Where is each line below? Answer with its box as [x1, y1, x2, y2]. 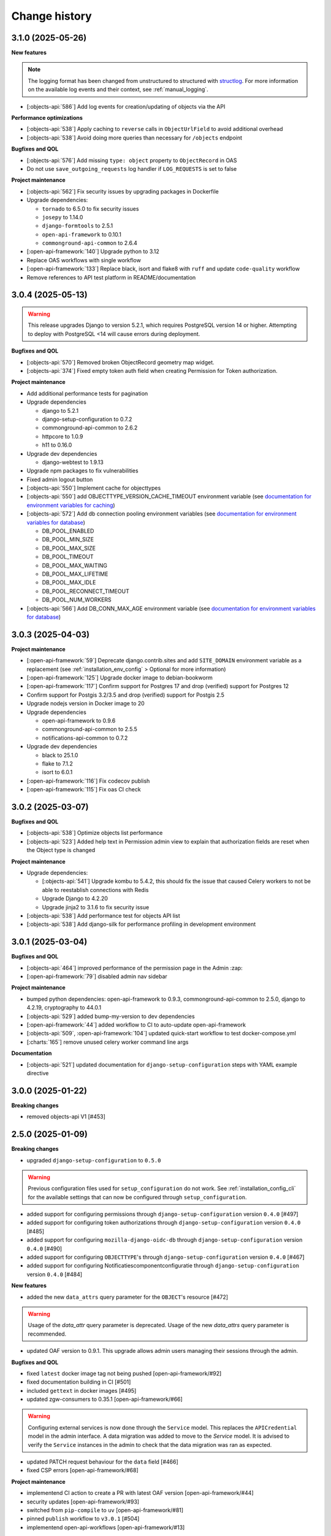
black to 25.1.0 [42, 751, 78, 759]
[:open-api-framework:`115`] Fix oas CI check [26, 786, 141, 793]
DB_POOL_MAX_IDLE [42, 579, 96, 586]
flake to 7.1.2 [42, 759, 73, 767]
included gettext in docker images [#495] [26, 1387, 137, 1394]
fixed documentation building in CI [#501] [26, 1378, 131, 1385]
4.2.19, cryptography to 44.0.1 [26, 1004, 101, 1011]
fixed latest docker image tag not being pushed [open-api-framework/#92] [26, 1369, 222, 1377]
